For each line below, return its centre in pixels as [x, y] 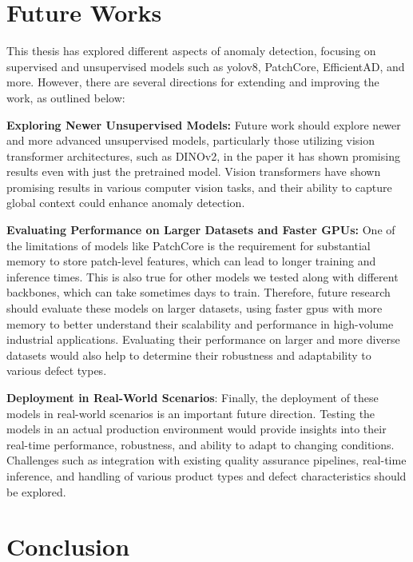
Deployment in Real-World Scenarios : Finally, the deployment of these [193, 397]
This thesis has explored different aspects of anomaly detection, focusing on [191, 51]
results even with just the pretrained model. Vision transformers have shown [194, 171]
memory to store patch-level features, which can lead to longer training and [191, 261]
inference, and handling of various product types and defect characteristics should [206, 475]
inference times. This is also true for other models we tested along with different [203, 276]
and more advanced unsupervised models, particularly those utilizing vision [191, 140]
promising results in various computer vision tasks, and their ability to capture [199, 187]
